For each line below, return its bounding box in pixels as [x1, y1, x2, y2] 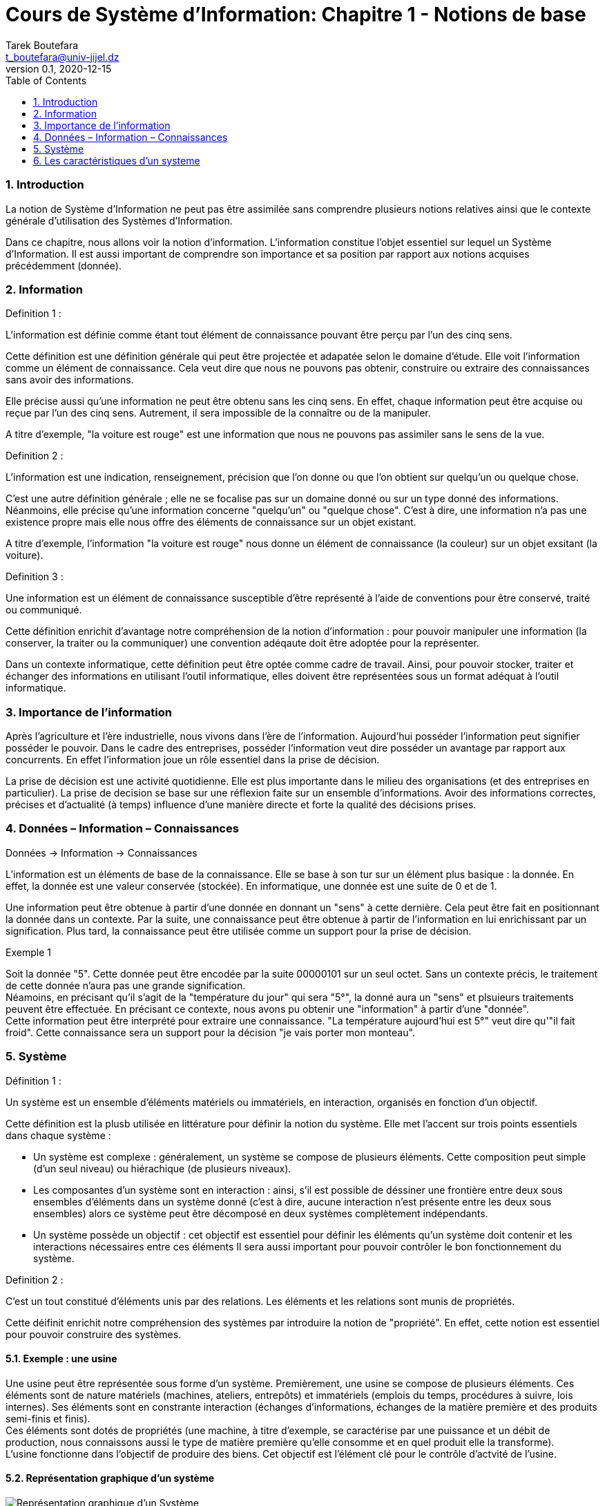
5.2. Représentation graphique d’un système [6, 1472, 215, 1485]
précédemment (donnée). [6, 259, 122, 271]
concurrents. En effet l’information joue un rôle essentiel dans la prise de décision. [6, 754, 380, 765]
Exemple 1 [6, 946, 51, 958]
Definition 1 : [6, 307, 61, 320]
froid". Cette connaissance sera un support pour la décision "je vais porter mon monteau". [6, 1026, 415, 1038]
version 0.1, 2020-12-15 [6, 62, 112, 75]
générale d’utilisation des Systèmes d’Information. [6, 214, 233, 227]
